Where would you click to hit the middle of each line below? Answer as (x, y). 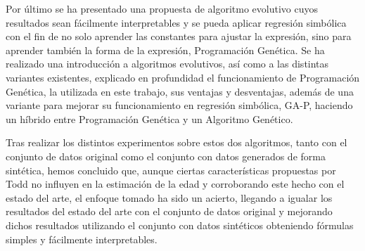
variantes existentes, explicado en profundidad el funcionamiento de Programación (183, 77)
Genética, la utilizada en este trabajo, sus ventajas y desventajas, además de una (180, 91)
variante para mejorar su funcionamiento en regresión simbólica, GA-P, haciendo (179, 105)
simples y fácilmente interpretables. (82, 239)
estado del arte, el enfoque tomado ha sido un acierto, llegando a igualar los (169, 197)
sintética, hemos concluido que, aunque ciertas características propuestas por (171, 170)
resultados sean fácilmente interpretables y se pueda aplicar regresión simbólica (176, 22)
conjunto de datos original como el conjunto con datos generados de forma (166, 156)
